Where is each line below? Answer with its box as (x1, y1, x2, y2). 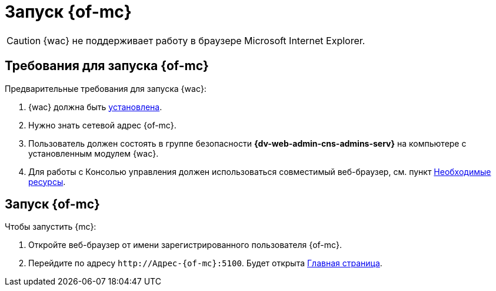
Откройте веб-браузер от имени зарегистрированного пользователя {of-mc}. (28, 240, 342, 250)
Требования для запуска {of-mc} (5, 58, 209, 74)
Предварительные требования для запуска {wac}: (5, 83, 207, 94)
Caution (6, 34, 41, 47)
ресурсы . (28, 176, 66, 187)
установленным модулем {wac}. (28, 148, 159, 158)
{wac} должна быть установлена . (28, 101, 162, 112)
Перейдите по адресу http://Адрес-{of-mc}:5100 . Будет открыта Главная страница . (28, 258, 382, 269)
